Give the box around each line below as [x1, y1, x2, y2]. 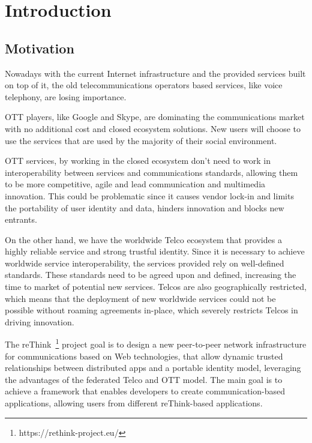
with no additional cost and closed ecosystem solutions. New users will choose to [5, 122, 301, 134]
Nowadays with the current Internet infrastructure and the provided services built [5, 67, 306, 79]
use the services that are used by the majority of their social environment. [5, 134, 277, 146]
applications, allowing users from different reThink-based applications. [5, 397, 263, 409]
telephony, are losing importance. [5, 90, 127, 103]
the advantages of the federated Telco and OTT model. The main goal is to [5, 373, 283, 385]
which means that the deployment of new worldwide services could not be [5, 292, 276, 304]
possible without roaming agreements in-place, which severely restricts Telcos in [5, 304, 298, 316]
